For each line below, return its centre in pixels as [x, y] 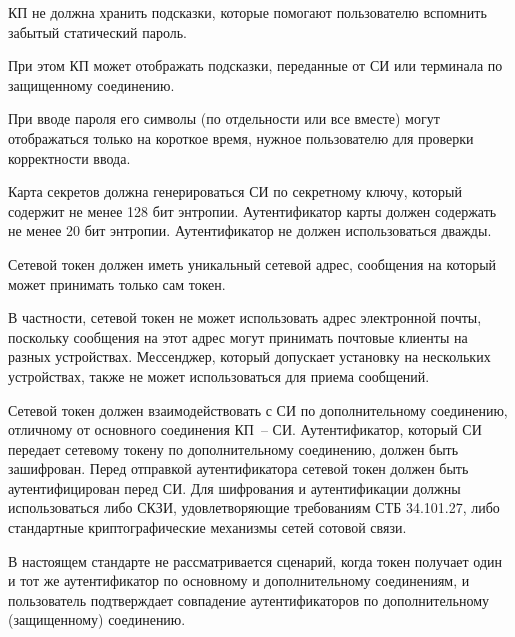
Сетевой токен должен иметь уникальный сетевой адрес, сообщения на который [252, 263]
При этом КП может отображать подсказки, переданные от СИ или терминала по [255, 65]
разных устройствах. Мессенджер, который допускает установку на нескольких [249, 356]
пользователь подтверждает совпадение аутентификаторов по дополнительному [249, 599]
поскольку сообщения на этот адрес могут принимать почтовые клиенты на [238, 336]
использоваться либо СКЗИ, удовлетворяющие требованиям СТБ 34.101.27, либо [254, 507]
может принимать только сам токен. [117, 283]
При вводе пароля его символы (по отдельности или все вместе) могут [224, 118]
